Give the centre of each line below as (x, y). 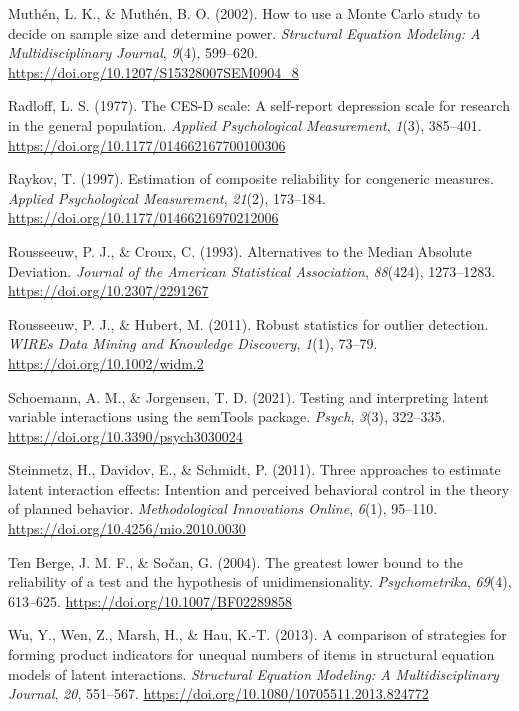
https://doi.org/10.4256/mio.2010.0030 (127, 528)
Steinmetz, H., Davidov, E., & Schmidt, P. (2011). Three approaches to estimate (254, 469)
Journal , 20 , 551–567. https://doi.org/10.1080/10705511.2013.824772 (218, 693)
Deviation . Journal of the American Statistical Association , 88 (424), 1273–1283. (252, 270)
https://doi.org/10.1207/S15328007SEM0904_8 (153, 71)
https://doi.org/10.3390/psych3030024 (125, 435)
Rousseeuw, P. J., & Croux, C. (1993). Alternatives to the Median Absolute (240, 250)
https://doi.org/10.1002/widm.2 (106, 362)
